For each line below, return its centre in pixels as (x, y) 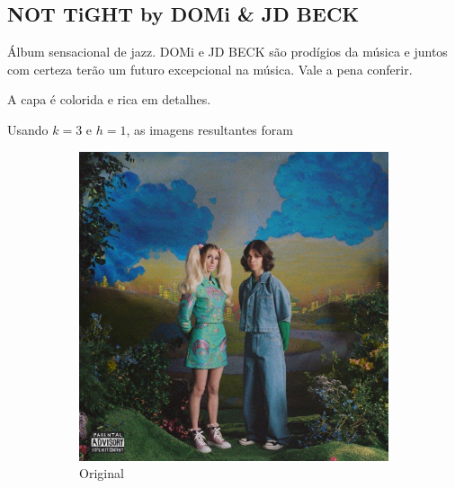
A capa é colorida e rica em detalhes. (109, 99)
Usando (28, 129)
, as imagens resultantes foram (210, 129)
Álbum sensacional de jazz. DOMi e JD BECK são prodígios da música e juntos (227, 52)
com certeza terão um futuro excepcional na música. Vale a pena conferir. (210, 69)
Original (102, 473)
